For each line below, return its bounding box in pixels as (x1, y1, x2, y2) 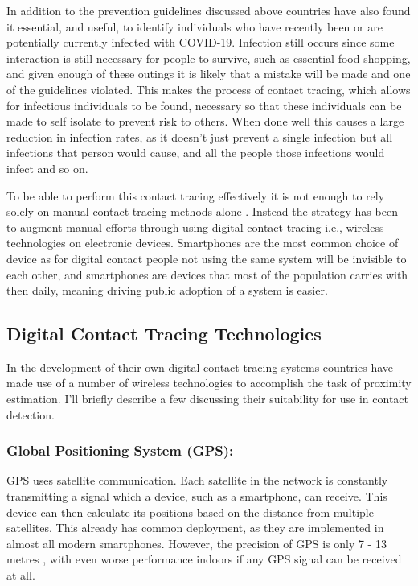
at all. (6, 567, 35, 584)
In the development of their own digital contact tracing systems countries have (6, 358, 394, 375)
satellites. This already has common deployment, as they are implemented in (6, 519, 384, 536)
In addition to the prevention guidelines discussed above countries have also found (6, 2, 411, 19)
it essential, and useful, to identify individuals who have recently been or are (6, 18, 383, 35)
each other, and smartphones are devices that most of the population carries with (6, 266, 408, 283)
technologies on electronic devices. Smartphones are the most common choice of (6, 234, 399, 251)
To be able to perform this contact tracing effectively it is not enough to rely (6, 187, 385, 204)
